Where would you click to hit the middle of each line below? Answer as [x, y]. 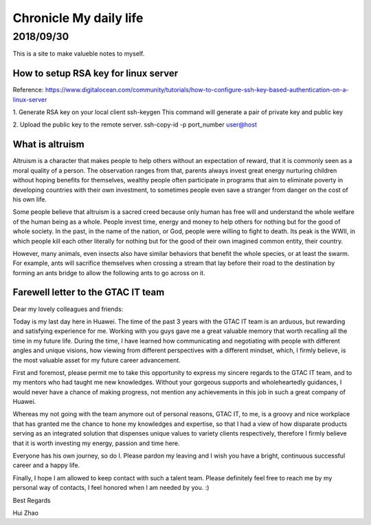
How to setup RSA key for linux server [95, 73]
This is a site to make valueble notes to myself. [79, 54]
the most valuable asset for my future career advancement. [97, 360]
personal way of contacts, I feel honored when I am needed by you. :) [111, 488]
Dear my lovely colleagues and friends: [68, 309]
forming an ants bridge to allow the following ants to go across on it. [109, 272]
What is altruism [49, 144]
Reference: [28, 90]
